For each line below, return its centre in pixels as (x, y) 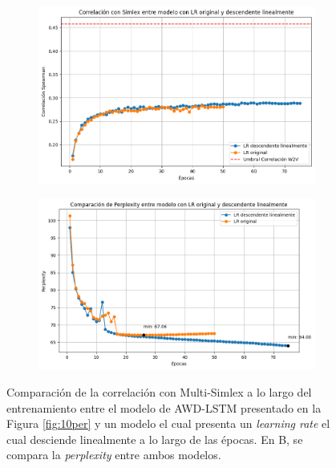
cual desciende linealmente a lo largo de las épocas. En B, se (155, 439)
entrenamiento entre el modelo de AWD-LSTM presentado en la (164, 407)
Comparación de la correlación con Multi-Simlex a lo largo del (159, 392)
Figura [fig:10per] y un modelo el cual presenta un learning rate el (168, 423)
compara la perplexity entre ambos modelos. (114, 455)
